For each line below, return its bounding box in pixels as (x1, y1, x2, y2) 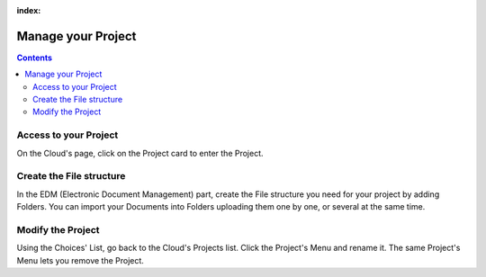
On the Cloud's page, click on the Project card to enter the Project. (16, 147, 265, 158)
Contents (16, 52, 53, 63)
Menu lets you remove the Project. (16, 255, 144, 265)
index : (16, 5, 41, 15)
